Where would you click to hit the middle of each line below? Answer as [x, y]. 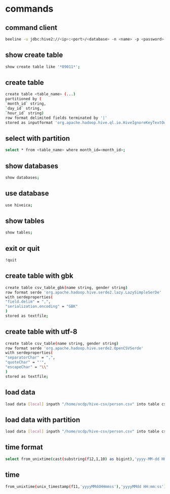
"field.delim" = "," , [28, 302]
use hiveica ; [19, 205]
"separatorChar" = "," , [30, 358]
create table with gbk [39, 276]
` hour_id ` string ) [25, 113]
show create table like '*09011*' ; [43, 67]
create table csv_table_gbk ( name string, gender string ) [67, 287]
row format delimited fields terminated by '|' [56, 118]
